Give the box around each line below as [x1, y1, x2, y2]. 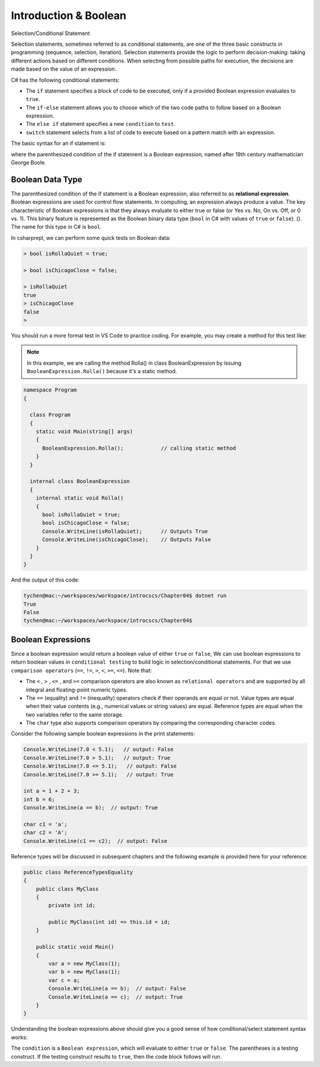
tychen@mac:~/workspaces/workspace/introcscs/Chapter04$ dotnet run [23, 592, 227, 599]
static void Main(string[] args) [36, 428, 133, 435]
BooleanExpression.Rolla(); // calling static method [42, 444, 236, 452]
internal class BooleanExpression [30, 478, 130, 485]
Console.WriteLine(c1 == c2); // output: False [23, 838, 168, 844]
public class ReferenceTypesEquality [23, 869, 133, 876]
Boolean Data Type [11, 174, 82, 184]
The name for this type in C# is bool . [11, 223, 102, 231]
